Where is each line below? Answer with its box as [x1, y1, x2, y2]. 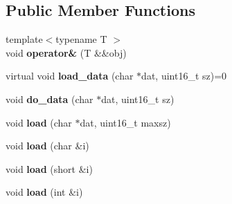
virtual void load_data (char [6, 68, 134, 83]
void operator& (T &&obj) [6, 45, 127, 59]
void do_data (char [6, 91, 93, 106]
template [6, 32, 43, 46]
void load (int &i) [6, 185, 83, 199]
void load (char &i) [6, 138, 89, 153]
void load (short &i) [6, 161, 93, 176]
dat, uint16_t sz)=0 [141, 68, 227, 83]
